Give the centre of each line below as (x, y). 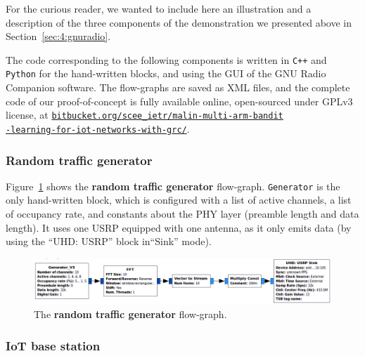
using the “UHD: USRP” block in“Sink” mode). (109, 241)
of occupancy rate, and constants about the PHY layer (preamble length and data (182, 214)
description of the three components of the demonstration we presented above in (179, 22)
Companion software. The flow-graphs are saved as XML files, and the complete (178, 87)
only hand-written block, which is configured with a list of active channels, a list (179, 200)
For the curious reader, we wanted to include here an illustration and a (159, 8)
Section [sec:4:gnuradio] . (58, 36)
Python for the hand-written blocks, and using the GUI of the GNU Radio (166, 73)
